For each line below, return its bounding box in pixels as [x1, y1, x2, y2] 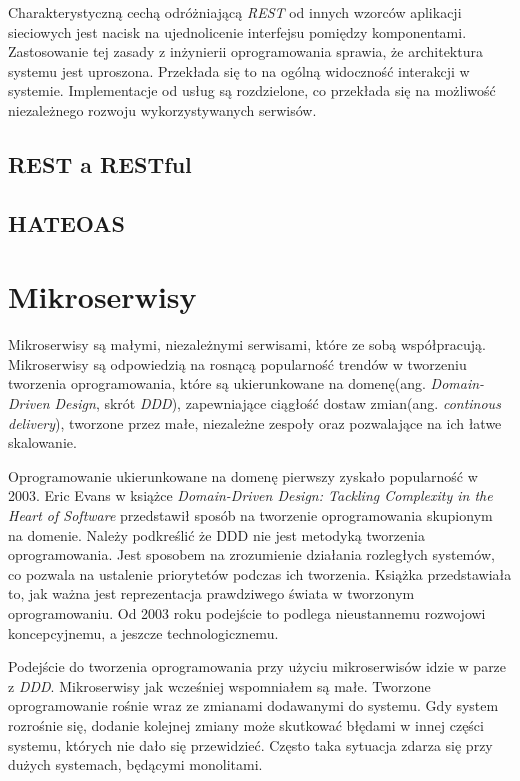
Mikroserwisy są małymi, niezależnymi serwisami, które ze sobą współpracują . [8, 334, 486, 355]
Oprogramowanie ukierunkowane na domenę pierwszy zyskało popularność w [8, 465, 478, 486]
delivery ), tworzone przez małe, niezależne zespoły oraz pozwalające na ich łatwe [8, 412, 502, 433]
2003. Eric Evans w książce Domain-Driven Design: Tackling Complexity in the [8, 485, 493, 506]
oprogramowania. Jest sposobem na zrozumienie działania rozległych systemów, [8, 544, 495, 565]
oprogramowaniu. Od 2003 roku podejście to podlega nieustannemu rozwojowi [8, 602, 486, 623]
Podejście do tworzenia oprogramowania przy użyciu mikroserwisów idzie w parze [8, 656, 507, 677]
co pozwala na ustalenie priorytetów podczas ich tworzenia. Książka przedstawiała [8, 563, 512, 584]
